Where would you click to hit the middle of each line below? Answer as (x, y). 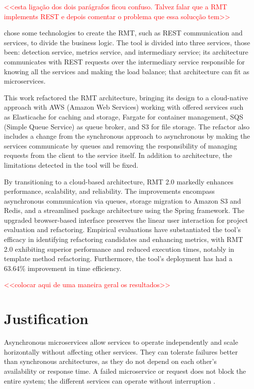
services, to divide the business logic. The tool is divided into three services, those (127, 42)
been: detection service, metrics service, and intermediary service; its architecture (126, 52)
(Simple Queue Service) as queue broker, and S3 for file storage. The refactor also (127, 126)
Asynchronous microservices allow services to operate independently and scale (121, 342)
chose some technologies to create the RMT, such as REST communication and (123, 33)
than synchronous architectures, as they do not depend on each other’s (110, 361)
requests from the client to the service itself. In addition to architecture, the (118, 155)
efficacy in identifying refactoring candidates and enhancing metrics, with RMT (124, 239)
